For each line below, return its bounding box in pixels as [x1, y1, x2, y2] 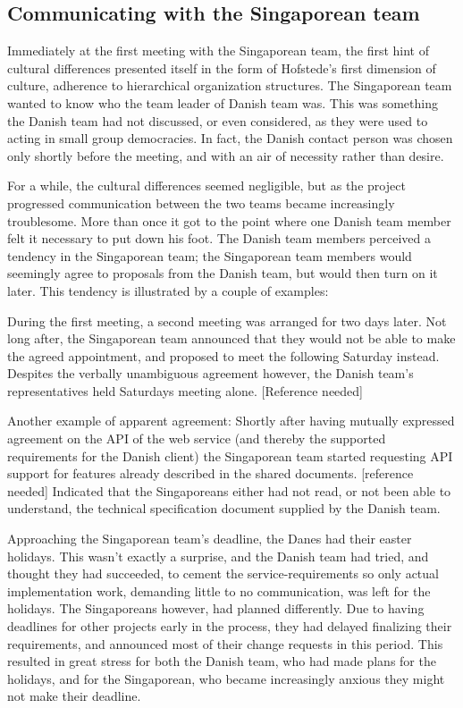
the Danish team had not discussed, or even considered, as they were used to [7, 111, 428, 130]
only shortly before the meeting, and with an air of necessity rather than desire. [7, 146, 444, 164]
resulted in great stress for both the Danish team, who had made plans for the [7, 652, 436, 670]
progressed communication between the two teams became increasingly [7, 193, 395, 212]
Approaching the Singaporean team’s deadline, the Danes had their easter [7, 529, 412, 548]
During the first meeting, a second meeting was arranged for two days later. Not [7, 311, 447, 330]
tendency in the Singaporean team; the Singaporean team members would [7, 246, 412, 265]
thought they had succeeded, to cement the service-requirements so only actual [7, 564, 439, 583]
